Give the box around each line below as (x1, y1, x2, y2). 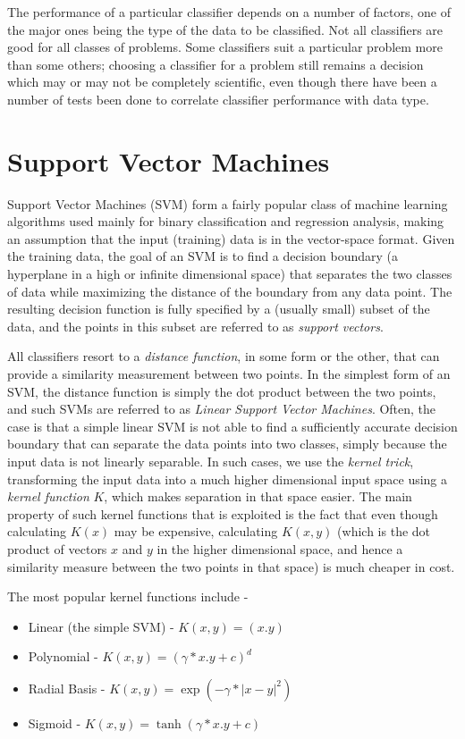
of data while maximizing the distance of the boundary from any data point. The (7, 281, 452, 300)
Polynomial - (28, 647, 98, 666)
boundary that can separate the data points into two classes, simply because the (7, 434, 447, 453)
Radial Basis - (28, 678, 106, 697)
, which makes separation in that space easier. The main (104, 487, 412, 506)
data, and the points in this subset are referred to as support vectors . (7, 316, 384, 335)
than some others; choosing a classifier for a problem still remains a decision (7, 55, 424, 73)
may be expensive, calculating (114, 522, 278, 541)
